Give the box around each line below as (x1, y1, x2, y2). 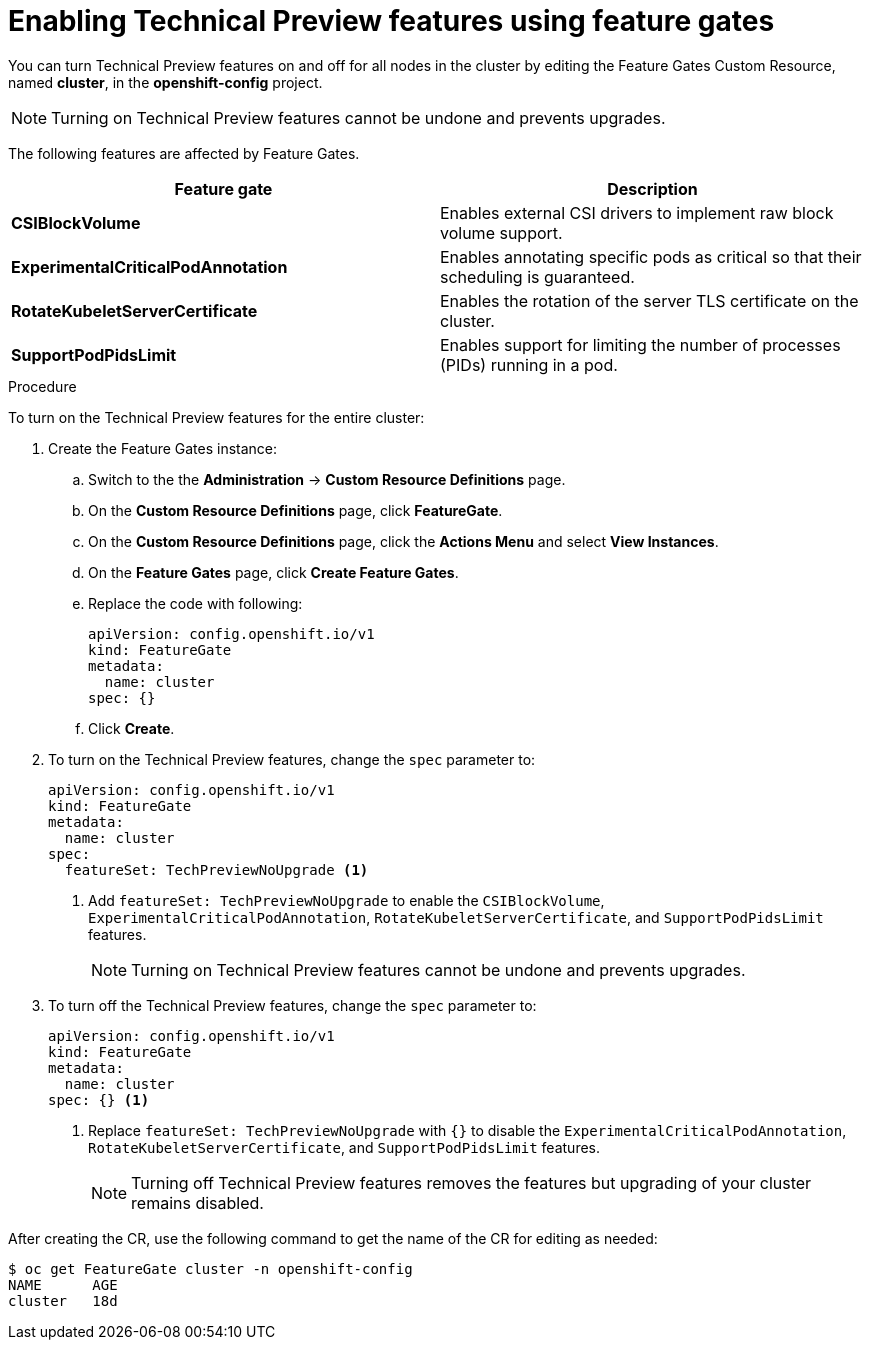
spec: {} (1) (48, 1091, 150, 1108)
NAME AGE (8, 1276, 118, 1293)
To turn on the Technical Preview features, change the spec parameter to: (48, 750, 536, 768)
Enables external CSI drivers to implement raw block (440, 202, 834, 223)
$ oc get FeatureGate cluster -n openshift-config (8, 1260, 413, 1277)
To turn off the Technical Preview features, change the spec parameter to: (48, 996, 537, 1014)
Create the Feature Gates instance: (48, 439, 278, 457)
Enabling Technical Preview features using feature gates (8, 4, 775, 38)
